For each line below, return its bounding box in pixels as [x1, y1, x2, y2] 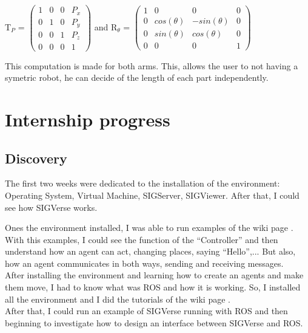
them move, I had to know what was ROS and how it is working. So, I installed [5, 281, 301, 294]
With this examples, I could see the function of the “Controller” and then [5, 233, 278, 245]
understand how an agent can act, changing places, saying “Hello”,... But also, [5, 245, 296, 258]
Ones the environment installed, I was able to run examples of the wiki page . [5, 221, 293, 234]
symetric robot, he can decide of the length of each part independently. [5, 71, 269, 84]
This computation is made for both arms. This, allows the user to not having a [5, 59, 298, 72]
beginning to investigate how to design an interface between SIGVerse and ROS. [5, 316, 303, 329]
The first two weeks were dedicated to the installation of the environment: [5, 177, 280, 190]
